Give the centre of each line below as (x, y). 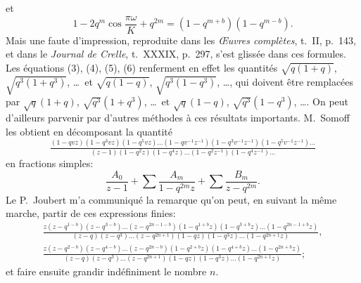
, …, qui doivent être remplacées (285, 81)
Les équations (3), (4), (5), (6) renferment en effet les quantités (142, 67)
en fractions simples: (50, 163)
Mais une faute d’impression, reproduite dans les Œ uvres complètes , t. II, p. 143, (181, 40)
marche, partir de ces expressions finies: (91, 213)
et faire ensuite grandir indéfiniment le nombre (106, 271)
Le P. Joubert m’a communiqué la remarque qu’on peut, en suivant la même (171, 199)
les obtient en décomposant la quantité (89, 131)
